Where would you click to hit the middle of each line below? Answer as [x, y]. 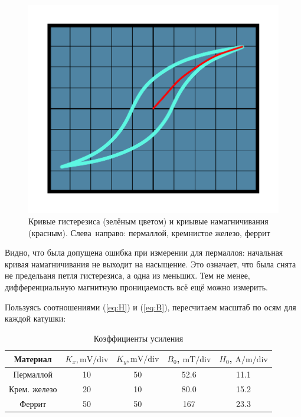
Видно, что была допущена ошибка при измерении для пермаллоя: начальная [144, 252]
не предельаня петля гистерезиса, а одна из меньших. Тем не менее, [127, 275]
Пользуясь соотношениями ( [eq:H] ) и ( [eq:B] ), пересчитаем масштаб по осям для [150, 307]
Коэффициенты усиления [138, 338]
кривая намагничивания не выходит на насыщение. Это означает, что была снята [150, 264]
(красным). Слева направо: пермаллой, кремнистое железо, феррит [149, 232]
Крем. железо [33, 388]
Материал [33, 358]
